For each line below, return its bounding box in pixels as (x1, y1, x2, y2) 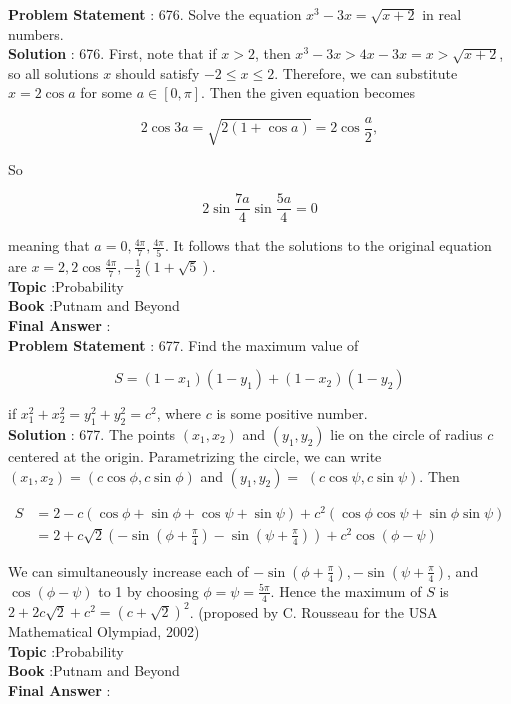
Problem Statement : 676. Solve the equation (8, 4, 302, 24)
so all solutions (8, 62, 99, 83)
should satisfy (115, 62, 200, 83)
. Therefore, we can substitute (274, 62, 458, 83)
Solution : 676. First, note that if (8, 43, 217, 64)
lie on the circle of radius (330, 423, 483, 444)
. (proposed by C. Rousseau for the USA (189, 601, 438, 622)
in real (422, 4, 462, 24)
